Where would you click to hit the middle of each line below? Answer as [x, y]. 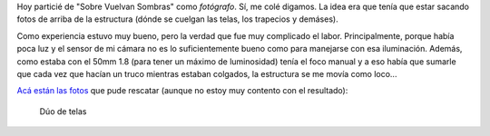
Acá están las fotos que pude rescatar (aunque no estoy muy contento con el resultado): [182, 91]
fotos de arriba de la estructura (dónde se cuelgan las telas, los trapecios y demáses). [178, 19]
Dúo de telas [63, 111]
